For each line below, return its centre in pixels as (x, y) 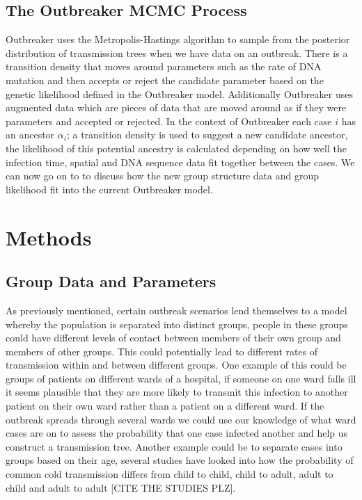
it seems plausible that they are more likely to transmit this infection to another (177, 392)
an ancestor (30, 135)
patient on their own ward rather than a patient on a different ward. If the (165, 406)
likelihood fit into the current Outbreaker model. (109, 189)
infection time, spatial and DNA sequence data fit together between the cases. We (180, 162)
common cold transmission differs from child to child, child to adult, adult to (170, 474)
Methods (49, 237)
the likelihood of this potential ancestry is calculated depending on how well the (176, 148)
